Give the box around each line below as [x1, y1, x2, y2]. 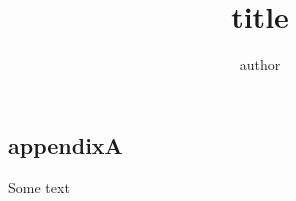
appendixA [8, 129, 123, 160]
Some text [8, 176, 70, 197]
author [239, 54, 281, 75]
